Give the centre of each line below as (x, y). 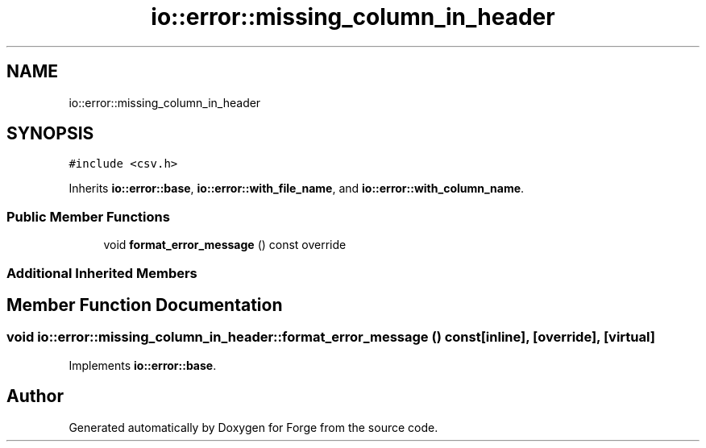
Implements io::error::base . (143, 365)
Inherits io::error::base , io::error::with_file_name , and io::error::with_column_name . (297, 189)
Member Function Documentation (145, 305)
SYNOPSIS (50, 134)
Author (35, 396)
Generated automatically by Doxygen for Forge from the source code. (253, 427)
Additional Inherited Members (102, 273)
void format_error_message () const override (225, 245)
